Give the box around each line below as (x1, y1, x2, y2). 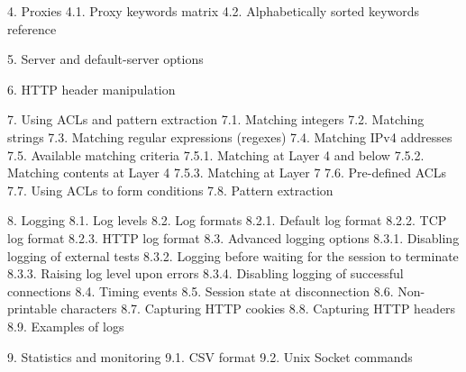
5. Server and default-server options (7, 50, 204, 68)
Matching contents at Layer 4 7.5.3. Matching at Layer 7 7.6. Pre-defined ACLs (7, 163, 447, 182)
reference (7, 19, 57, 38)
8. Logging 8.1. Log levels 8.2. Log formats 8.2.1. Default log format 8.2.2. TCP (7, 211, 447, 230)
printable (7, 299, 57, 318)
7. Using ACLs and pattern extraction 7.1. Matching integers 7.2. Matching (7, 110, 425, 129)
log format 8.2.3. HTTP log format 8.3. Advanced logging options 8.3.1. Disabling (7, 228, 460, 247)
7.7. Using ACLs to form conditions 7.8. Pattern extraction (7, 180, 334, 199)
